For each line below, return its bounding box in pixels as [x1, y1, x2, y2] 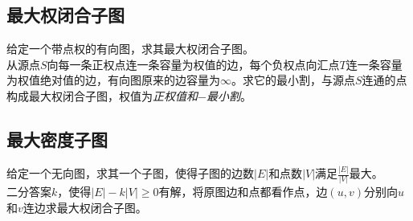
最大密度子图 [6, 126, 108, 151]
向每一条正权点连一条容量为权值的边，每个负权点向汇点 [47, 55, 340, 72]
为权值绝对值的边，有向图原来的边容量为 [6, 72, 220, 88]
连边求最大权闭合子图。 [22, 199, 147, 215]
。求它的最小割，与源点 [231, 72, 355, 88]
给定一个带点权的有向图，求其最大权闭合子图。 [6, 40, 254, 57]
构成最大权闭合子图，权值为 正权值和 [6, 87, 198, 104]
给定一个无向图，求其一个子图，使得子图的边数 [6, 165, 254, 182]
